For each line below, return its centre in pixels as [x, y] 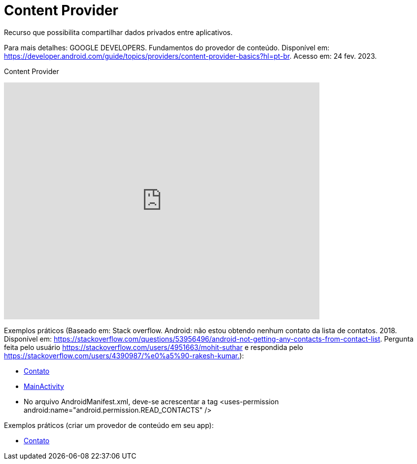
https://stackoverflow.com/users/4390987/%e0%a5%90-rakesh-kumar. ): [124, 355]
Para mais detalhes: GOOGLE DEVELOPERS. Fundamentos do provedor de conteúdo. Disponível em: [167, 47]
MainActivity [44, 386]
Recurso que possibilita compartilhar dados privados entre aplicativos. [118, 32]
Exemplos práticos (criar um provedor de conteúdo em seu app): [109, 425]
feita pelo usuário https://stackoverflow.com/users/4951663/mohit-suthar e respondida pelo [154, 347]
